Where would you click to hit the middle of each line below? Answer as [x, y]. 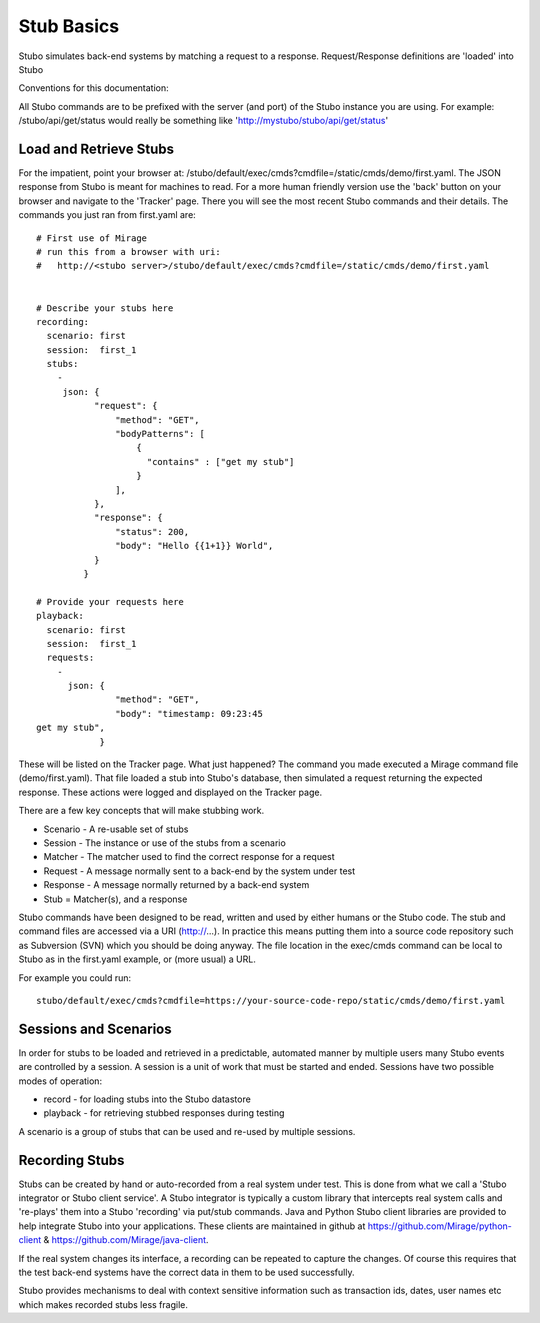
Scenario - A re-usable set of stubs [116, 829]
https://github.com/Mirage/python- [439, 1226]
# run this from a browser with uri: [129, 251]
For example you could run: [75, 977]
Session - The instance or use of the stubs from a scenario [165, 842]
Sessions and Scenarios [95, 1028]
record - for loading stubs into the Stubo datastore [147, 1099]
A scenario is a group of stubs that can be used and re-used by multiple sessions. [187, 1131]
